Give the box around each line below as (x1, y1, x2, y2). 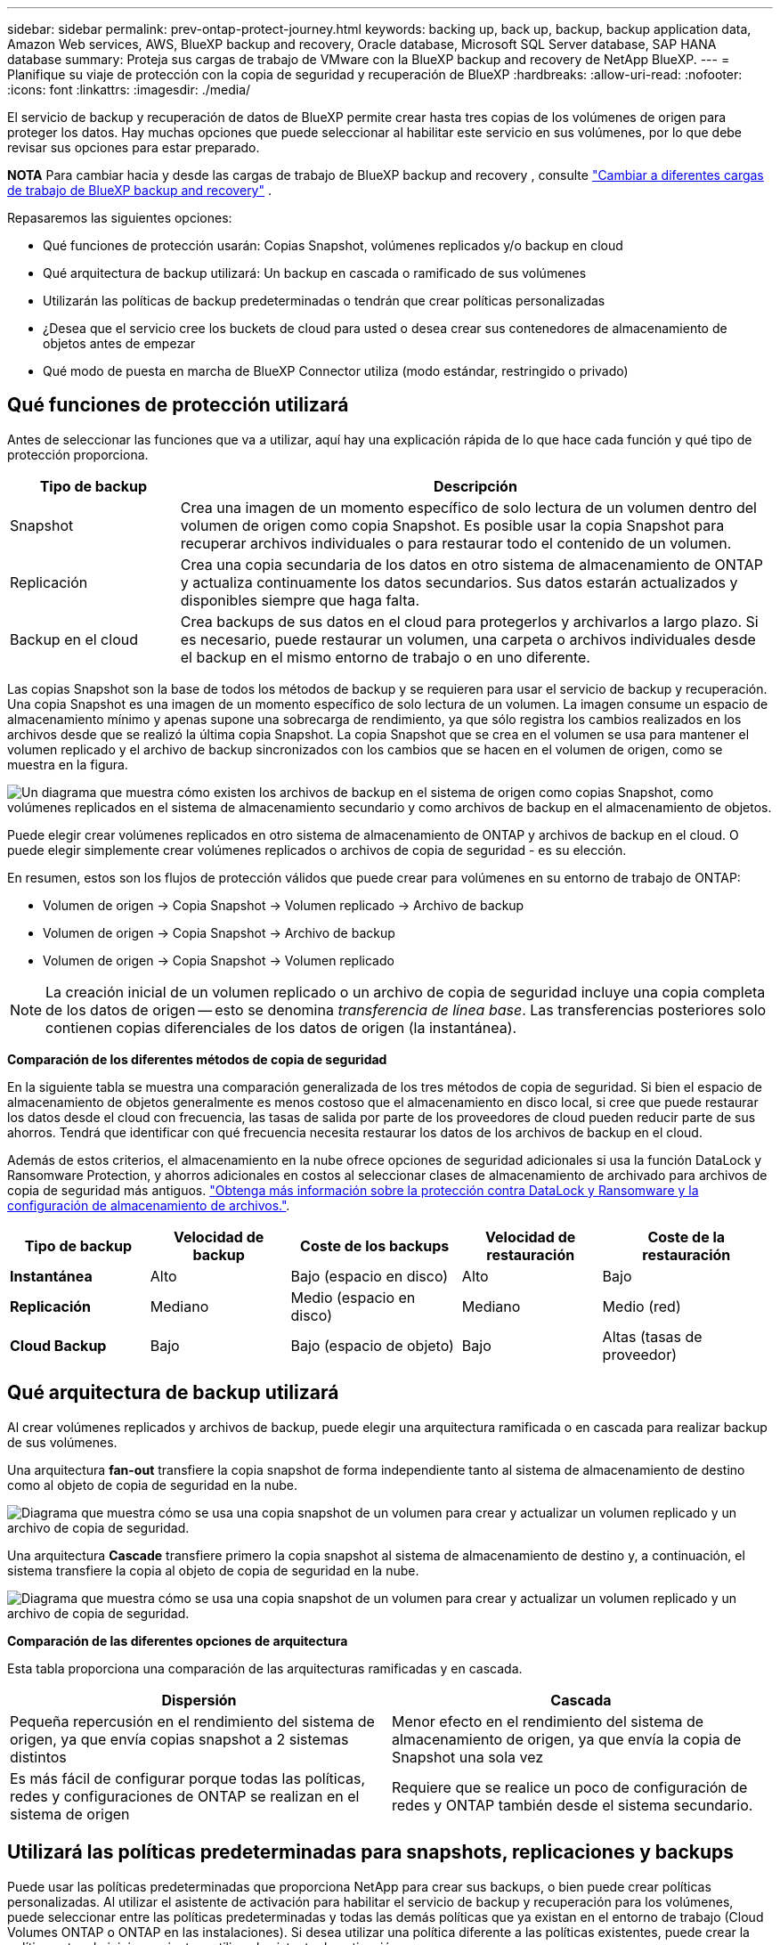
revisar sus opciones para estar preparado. (7, 140, 260, 155)
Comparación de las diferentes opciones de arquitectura (7, 1632, 348, 1648)
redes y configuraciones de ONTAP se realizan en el (10, 1786, 360, 1805)
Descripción (433, 476, 517, 495)
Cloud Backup (10, 1336, 107, 1355)
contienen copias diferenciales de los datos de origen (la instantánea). (45, 1018, 517, 1037)
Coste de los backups (300, 1236, 450, 1255)
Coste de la (647, 1227, 726, 1246)
